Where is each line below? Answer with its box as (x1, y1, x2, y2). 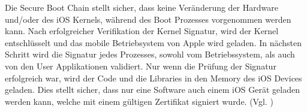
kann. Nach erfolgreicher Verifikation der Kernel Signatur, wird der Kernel (5, 25, 279, 37)
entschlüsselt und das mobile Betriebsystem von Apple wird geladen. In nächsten (5, 36, 302, 49)
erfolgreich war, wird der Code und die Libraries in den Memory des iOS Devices (5, 71, 302, 84)
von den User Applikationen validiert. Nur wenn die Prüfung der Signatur (5, 59, 276, 72)
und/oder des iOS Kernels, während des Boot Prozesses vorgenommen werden (5, 13, 291, 25)
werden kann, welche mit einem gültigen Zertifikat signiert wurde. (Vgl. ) (5, 95, 273, 107)
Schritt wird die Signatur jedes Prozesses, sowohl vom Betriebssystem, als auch (5, 48, 295, 60)
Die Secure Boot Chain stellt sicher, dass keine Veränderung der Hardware (5, 1, 278, 13)
